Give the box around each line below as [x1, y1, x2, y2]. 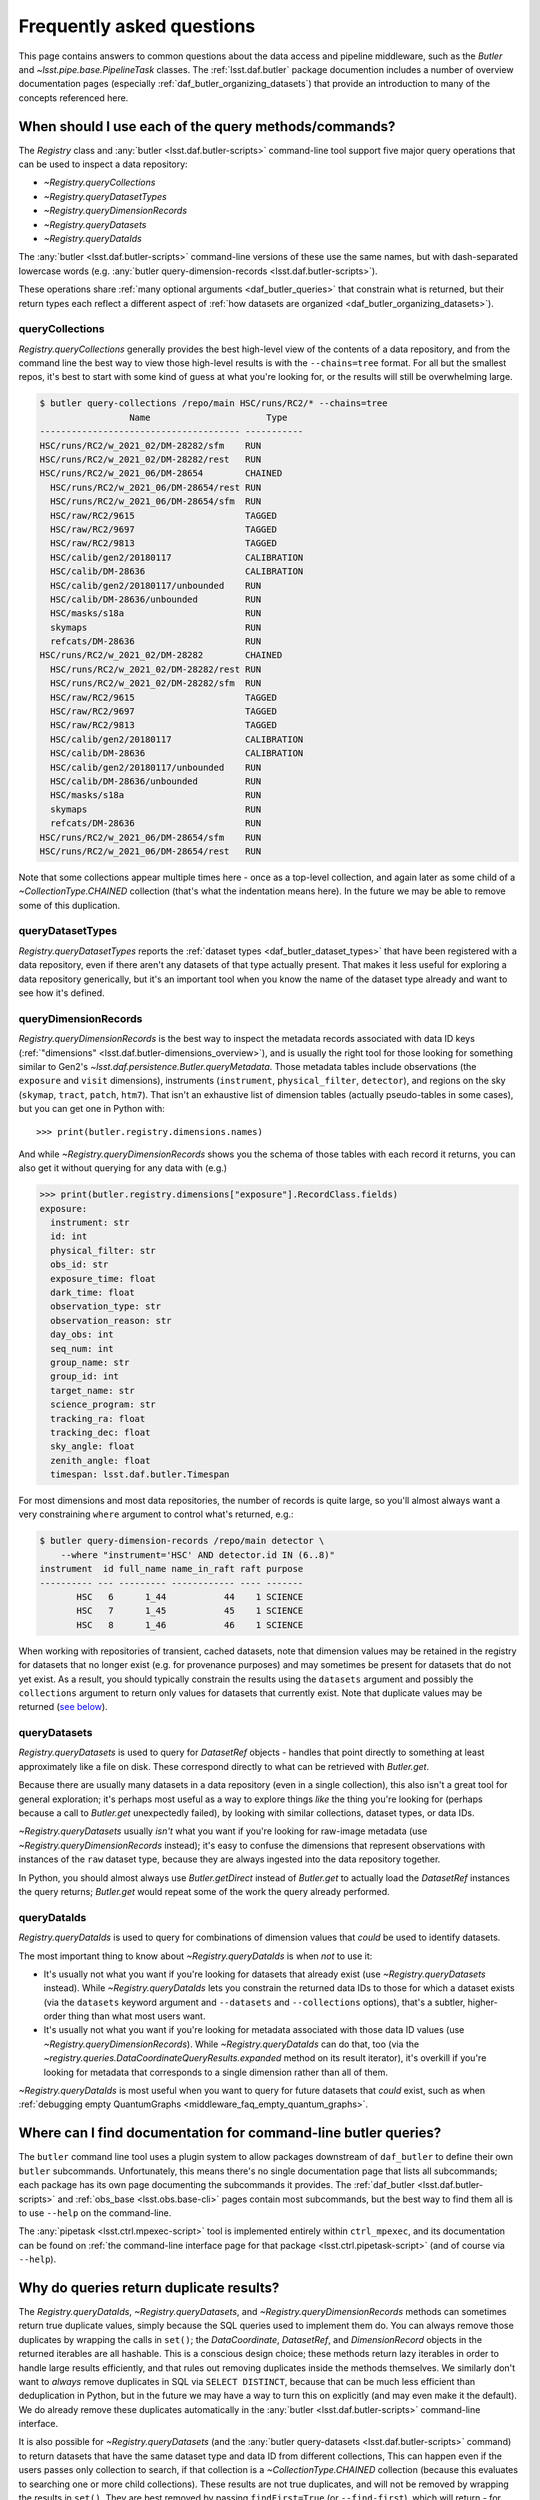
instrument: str [50, 1217, 130, 1229]
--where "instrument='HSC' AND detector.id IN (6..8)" [60, 1549, 335, 1560]
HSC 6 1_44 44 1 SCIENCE [76, 1591, 304, 1602]
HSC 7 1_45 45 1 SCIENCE [76, 1605, 304, 1617]
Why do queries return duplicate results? [18, 2279, 280, 2296]
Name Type [128, 411, 288, 423]
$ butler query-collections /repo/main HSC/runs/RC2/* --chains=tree [39, 398, 388, 409]
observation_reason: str [50, 1315, 172, 1326]
